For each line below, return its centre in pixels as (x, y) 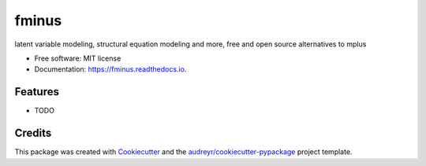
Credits (33, 133)
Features (37, 92)
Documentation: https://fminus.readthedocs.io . (110, 69)
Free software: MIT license (78, 58)
